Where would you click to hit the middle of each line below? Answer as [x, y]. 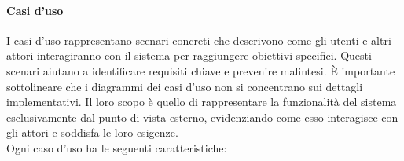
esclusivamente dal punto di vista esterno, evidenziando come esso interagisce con [202, 117]
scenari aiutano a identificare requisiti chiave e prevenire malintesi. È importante [201, 70]
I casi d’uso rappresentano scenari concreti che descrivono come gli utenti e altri [199, 40]
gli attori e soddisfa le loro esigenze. [92, 132]
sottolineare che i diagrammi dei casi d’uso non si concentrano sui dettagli [185, 86]
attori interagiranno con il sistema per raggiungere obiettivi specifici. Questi [189, 55]
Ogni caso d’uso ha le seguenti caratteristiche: [117, 147]
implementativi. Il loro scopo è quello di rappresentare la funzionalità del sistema [202, 102]
